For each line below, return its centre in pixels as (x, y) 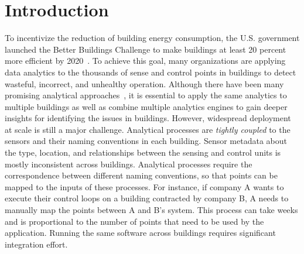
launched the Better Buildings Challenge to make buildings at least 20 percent (146, 49)
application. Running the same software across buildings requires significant (140, 233)
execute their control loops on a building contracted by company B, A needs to (147, 198)
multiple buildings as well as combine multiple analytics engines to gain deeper (146, 106)
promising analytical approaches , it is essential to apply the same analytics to (146, 95)
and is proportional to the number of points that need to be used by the (134, 221)
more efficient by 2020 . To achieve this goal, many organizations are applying (145, 61)
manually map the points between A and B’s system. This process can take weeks (151, 210)
